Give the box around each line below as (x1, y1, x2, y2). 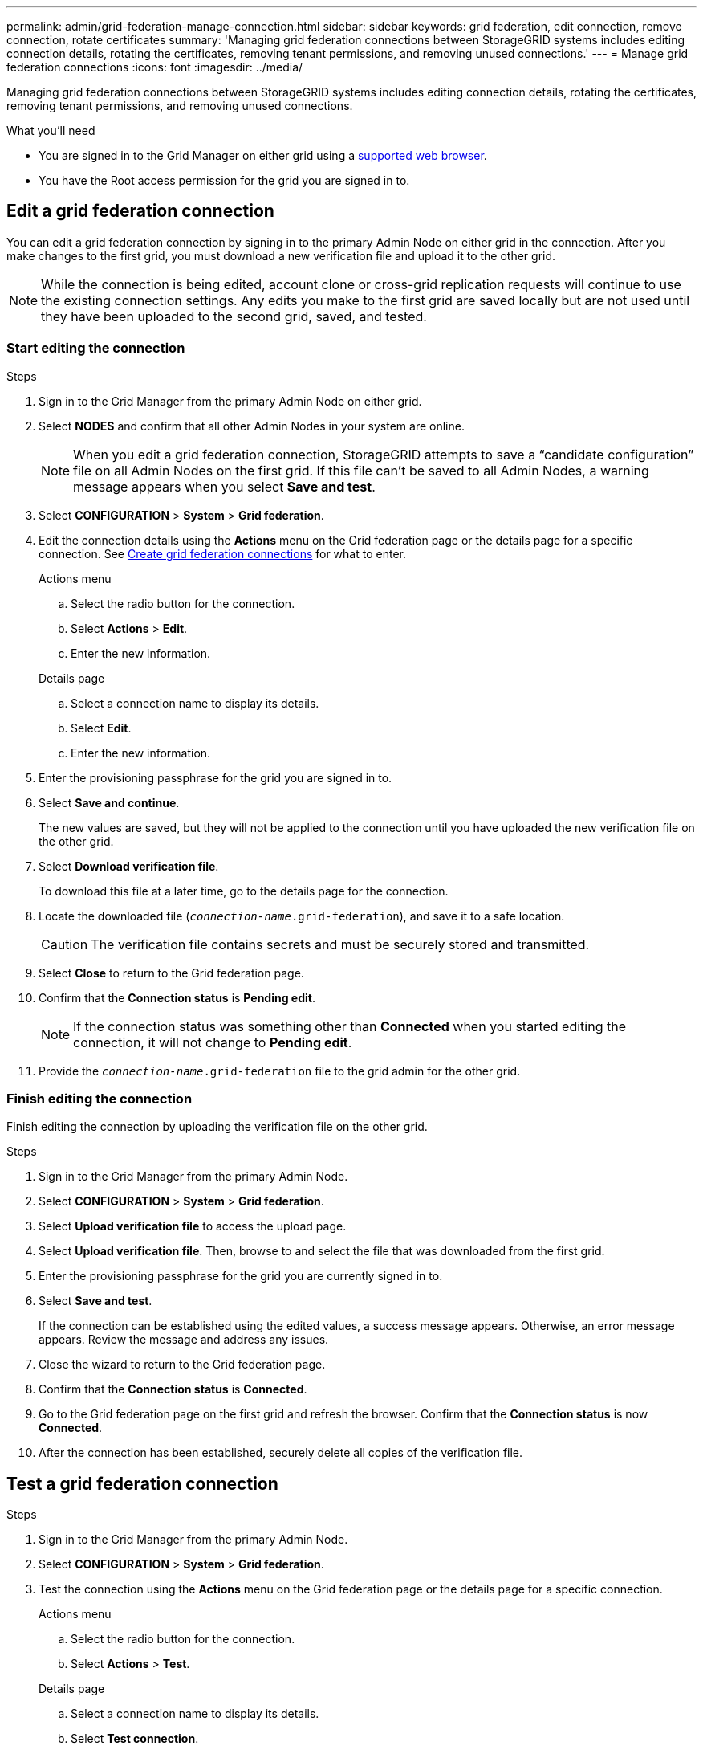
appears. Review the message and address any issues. (39, 1332, 329, 1347)
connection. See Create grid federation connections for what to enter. (39, 546, 406, 561)
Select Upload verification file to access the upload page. (39, 1219, 347, 1234)
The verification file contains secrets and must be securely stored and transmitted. (91, 936, 590, 953)
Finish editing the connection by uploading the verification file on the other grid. (6, 1120, 428, 1134)
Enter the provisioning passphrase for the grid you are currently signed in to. (39, 1269, 443, 1283)
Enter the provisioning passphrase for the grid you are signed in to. (39, 770, 392, 785)
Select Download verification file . (39, 859, 219, 873)
